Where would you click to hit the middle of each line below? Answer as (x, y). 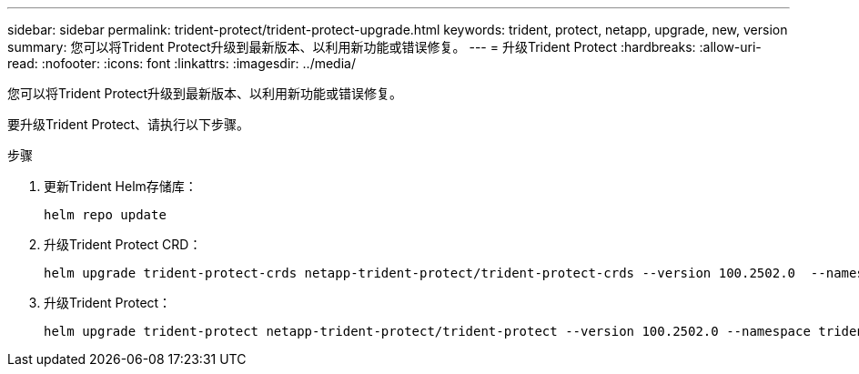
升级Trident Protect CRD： (123, 244)
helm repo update (105, 215)
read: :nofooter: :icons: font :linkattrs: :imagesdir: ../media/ (182, 63)
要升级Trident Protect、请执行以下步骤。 (129, 124)
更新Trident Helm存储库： (121, 186)
